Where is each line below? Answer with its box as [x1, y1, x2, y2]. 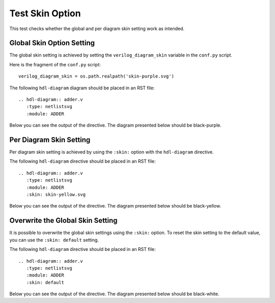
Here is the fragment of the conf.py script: [9, 61, 101, 67]
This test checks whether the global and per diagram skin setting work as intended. [9, 26, 185, 32]
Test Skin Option [9, 8, 81, 19]
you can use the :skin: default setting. [9, 237, 99, 243]
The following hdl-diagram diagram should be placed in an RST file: [9, 85, 155, 91]
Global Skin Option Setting [9, 39, 95, 47]
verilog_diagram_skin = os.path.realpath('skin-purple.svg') [18, 73, 174, 79]
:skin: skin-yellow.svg [26, 192, 86, 197]
